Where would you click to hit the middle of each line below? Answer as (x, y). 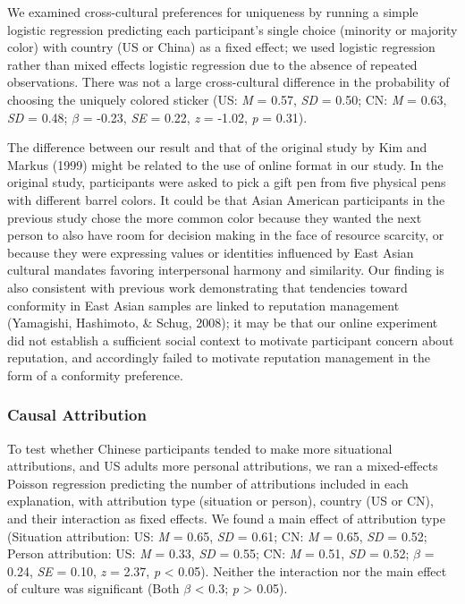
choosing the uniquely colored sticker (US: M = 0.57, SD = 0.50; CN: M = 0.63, (227, 99)
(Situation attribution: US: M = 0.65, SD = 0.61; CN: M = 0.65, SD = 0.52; (217, 536)
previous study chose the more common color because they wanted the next (215, 217)
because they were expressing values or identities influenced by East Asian (211, 252)
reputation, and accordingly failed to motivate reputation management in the (219, 357)
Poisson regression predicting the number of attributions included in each (208, 483)
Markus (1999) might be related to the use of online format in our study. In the (225, 164)
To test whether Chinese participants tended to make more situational (200, 448)
